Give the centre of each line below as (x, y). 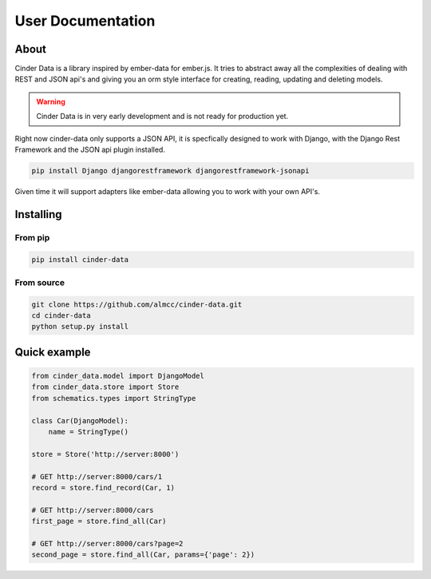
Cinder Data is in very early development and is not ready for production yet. (162, 117)
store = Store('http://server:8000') (105, 454)
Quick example (53, 352)
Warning (51, 101)
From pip (32, 237)
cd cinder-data (61, 316)
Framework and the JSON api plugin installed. (90, 150)
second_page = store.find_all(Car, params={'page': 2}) (143, 555)
